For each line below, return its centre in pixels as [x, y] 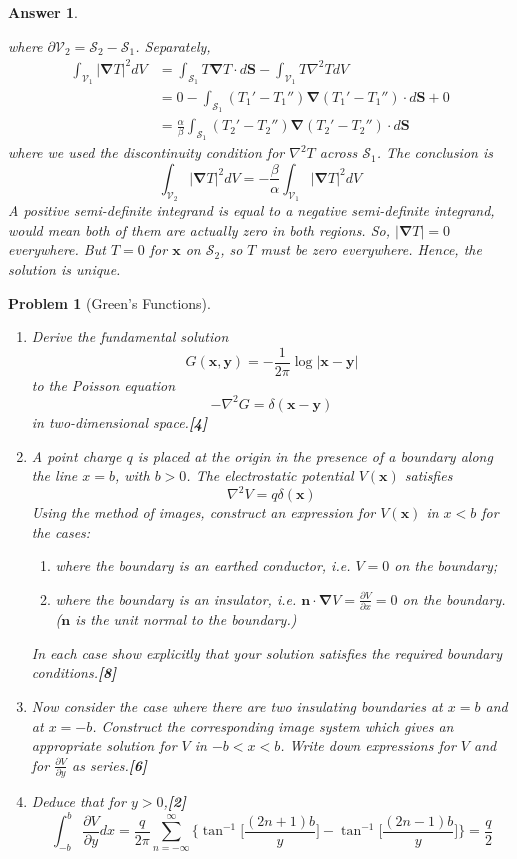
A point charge [76, 455]
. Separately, [173, 45]
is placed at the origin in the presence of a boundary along [315, 455]
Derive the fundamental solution [130, 336]
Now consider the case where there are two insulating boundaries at [237, 706]
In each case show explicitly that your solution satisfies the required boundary [267, 652]
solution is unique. [64, 268]
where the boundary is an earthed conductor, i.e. [203, 565]
